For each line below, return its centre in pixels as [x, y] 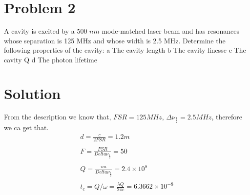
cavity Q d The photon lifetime [51, 59]
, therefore [227, 116]
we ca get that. [26, 127]
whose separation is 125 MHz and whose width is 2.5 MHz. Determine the [115, 40]
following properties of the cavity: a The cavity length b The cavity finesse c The [125, 50]
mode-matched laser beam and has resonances [170, 31]
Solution [32, 93]
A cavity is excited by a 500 [46, 31]
